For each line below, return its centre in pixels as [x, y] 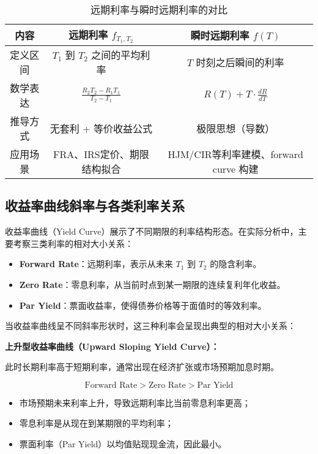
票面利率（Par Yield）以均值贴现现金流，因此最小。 [123, 444]
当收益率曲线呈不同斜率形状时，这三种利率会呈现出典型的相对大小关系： [150, 326]
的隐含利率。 [236, 264]
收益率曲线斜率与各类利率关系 [95, 206]
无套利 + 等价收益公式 [101, 128]
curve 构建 [235, 168]
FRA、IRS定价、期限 [101, 154]
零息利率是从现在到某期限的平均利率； [96, 423]
